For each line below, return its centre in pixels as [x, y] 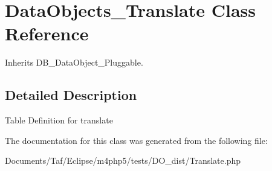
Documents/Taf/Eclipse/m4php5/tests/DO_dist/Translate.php [123, 160]
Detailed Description [71, 95]
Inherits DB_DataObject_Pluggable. [74, 62]
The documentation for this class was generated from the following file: [136, 140]
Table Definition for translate [59, 120]
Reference [47, 33]
